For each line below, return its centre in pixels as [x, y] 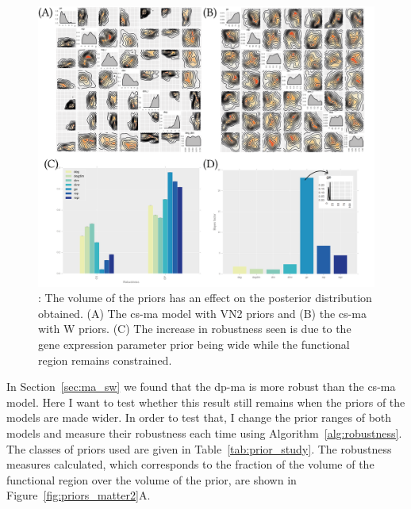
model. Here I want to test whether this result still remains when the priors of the [206, 402]
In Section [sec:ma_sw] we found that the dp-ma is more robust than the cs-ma [201, 387]
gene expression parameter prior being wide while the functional [194, 344]
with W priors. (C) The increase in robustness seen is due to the [195, 329]
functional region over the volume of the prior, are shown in [152, 479]
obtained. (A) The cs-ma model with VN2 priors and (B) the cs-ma [202, 313]
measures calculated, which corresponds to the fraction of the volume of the [190, 464]
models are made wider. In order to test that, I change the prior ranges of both [199, 417]
